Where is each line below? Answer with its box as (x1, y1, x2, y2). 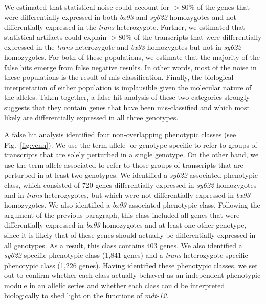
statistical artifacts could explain (4, 31, 107, 42)
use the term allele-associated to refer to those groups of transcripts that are (4, 159, 243, 170)
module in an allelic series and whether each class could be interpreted (4, 280, 225, 291)
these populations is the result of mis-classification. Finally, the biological (4, 72, 234, 83)
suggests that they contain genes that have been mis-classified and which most (4, 102, 250, 112)
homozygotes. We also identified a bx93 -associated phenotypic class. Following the (4, 199, 260, 210)
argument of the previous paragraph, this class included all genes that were (4, 209, 240, 220)
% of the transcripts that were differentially (125, 31, 262, 42)
